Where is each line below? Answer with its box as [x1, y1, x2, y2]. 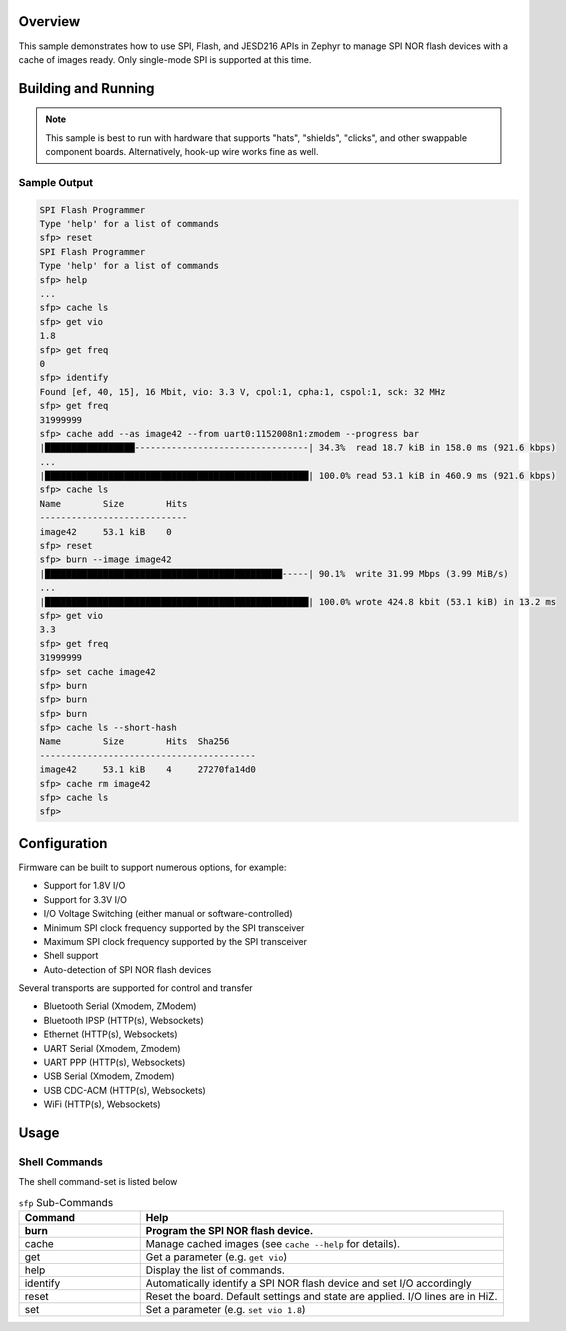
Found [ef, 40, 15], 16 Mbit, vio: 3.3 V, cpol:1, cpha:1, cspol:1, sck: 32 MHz [39, 386, 446, 397]
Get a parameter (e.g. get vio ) [145, 1250, 288, 1264]
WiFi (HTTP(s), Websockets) [43, 1098, 161, 1110]
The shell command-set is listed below [18, 1176, 178, 1188]
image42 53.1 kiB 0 [39, 526, 172, 537]
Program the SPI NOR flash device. [145, 1224, 314, 1238]
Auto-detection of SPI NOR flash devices [43, 963, 212, 975]
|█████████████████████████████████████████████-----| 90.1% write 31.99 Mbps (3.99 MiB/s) [39, 568, 509, 579]
